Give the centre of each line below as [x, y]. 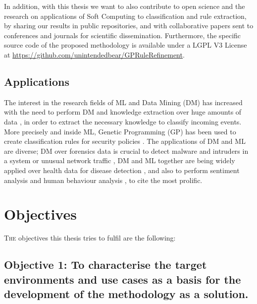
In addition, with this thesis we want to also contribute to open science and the [125, 6]
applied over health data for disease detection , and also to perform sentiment [122, 170]
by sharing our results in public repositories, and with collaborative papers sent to [129, 26]
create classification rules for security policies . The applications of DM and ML [125, 141]
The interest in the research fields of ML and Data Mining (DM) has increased [123, 102]
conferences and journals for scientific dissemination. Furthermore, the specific [123, 35]
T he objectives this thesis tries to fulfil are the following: [90, 238]
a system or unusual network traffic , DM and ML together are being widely [120, 160]
